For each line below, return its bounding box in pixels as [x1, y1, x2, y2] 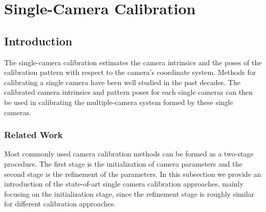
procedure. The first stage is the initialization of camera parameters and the [4, 158, 242, 169]
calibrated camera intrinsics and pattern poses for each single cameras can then [4, 87, 253, 97]
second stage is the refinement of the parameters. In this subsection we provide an [4, 168, 261, 179]
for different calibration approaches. [4, 198, 116, 209]
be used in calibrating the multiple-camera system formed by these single [4, 96, 233, 107]
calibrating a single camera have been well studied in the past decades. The [4, 76, 240, 87]
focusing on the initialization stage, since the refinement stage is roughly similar [4, 188, 255, 199]
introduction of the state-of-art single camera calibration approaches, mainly [4, 178, 243, 189]
